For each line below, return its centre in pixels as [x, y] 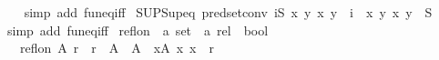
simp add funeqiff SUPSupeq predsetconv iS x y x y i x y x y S [228, 12]
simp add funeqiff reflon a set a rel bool [138, 30]
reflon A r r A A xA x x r [117, 48]
